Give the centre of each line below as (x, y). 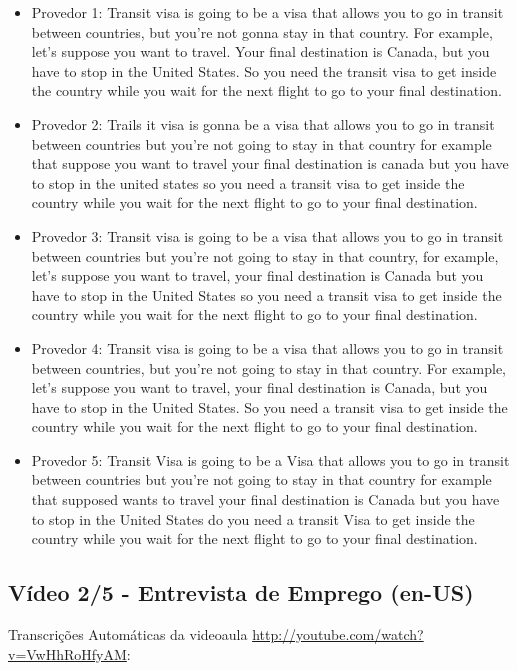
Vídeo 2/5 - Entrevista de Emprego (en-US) (241, 592)
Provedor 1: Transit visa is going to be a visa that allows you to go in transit (267, 12)
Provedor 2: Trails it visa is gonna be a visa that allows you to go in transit (263, 123)
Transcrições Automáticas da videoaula (128, 634)
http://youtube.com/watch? (338, 634)
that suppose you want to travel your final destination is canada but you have (270, 163)
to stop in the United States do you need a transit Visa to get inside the (253, 518)
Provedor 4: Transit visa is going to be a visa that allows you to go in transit (267, 347)
